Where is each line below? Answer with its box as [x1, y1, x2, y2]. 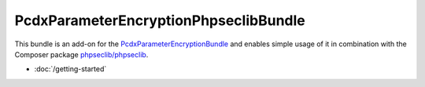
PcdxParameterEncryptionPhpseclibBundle [14, 12, 306, 29]
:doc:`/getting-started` [34, 64, 107, 74]
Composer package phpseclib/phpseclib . [14, 49, 149, 59]
